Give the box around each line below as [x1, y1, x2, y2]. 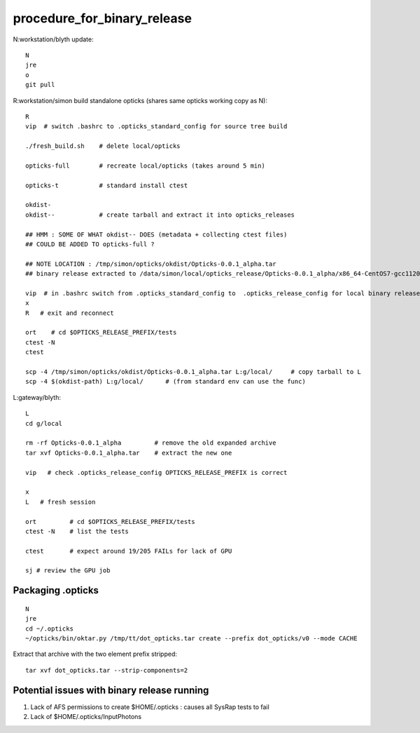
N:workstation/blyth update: [13, 35, 94, 43]
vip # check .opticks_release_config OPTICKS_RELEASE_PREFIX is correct [25, 469, 288, 476]
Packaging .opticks [13, 584, 99, 596]
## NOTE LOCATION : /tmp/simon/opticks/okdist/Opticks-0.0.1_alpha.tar [25, 260, 276, 268]
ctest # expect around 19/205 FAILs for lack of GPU [25, 547, 232, 555]
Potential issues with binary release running [13, 684, 209, 696]
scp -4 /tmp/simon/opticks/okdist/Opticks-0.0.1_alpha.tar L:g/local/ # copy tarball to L [25, 368, 362, 376]
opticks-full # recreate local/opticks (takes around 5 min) [25, 161, 265, 170]
